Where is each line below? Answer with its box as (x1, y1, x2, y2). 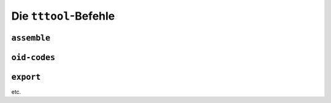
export (11, 72, 41, 82)
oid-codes (11, 52, 55, 63)
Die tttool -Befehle (11, 9, 115, 23)
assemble (11, 32, 51, 43)
